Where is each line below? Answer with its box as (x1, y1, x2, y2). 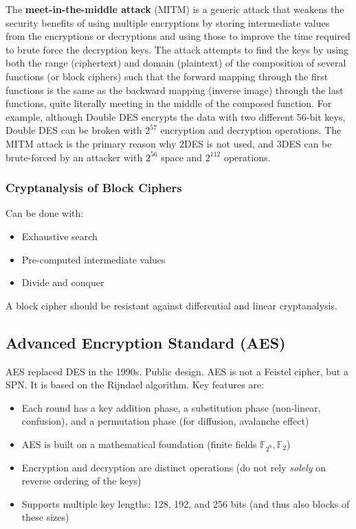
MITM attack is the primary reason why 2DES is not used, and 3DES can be (5, 136, 332, 150)
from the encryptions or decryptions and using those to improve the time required (5, 29, 351, 43)
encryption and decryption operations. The (160, 123, 342, 137)
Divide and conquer (21, 275, 104, 290)
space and (161, 150, 203, 164)
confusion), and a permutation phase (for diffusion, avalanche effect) (21, 414, 309, 428)
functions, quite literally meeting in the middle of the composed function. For (5, 96, 332, 110)
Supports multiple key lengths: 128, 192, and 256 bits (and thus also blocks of (21, 496, 350, 510)
